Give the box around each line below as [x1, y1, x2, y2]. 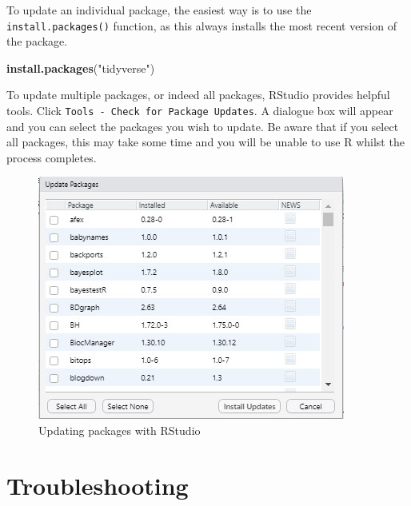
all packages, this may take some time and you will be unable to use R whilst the [6, 133, 405, 150]
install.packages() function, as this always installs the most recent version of [6, 17, 397, 34]
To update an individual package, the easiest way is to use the [6, 2, 312, 18]
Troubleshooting [6, 468, 189, 501]
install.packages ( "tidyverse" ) [6, 59, 155, 76]
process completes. [6, 149, 97, 165]
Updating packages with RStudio [38, 422, 201, 439]
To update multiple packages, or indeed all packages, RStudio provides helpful [6, 86, 390, 103]
